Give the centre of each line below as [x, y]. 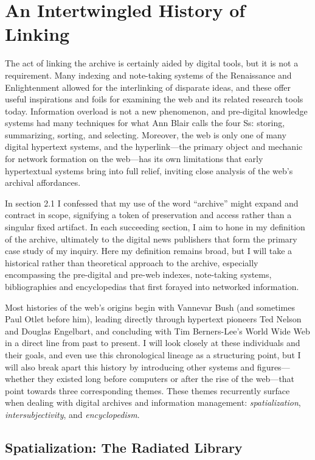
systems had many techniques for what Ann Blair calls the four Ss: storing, [145, 123]
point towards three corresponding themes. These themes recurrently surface [147, 390]
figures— [273, 366]
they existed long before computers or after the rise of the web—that [166, 379]
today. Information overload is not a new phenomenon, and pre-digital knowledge [156, 111]
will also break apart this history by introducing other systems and [130, 366]
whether [20, 379]
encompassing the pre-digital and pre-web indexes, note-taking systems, [138, 274]
